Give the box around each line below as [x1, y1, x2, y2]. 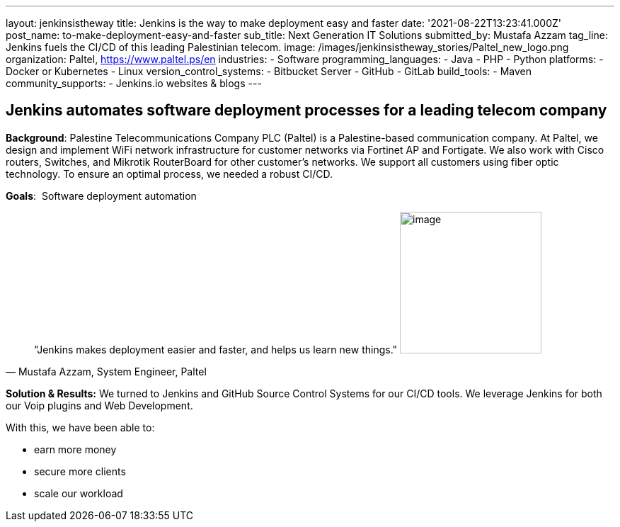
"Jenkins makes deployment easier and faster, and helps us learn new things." [34, 343, 398, 356]
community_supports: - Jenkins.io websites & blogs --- [6, 77, 262, 89]
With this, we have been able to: [6, 421, 155, 433]
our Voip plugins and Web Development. [6, 399, 193, 412]
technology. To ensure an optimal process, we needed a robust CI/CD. [6, 167, 333, 180]
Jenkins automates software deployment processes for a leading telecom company [6, 101, 607, 120]
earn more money [34, 443, 117, 455]
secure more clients [34, 465, 126, 477]
